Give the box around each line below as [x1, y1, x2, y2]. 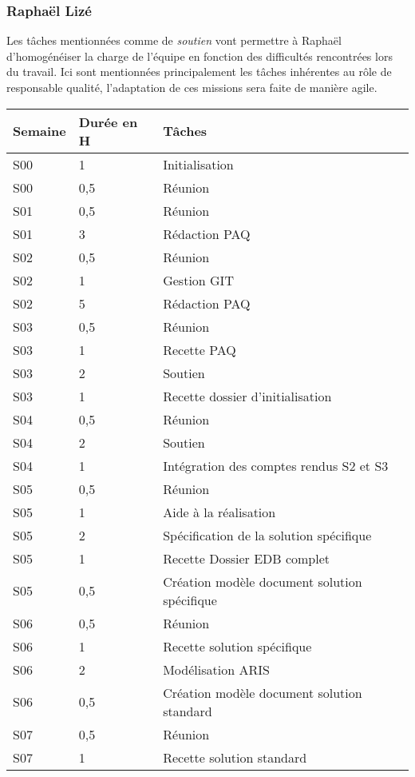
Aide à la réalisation [163, 502, 276, 521]
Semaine [13, 122, 66, 141]
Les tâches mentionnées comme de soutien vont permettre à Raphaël [6, 32, 342, 49]
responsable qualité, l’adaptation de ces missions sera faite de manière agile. [6, 79, 377, 95]
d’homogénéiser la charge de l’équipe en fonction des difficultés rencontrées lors [6, 47, 393, 64]
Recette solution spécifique [163, 636, 312, 655]
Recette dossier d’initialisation [163, 386, 332, 405]
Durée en [78, 112, 138, 131]
